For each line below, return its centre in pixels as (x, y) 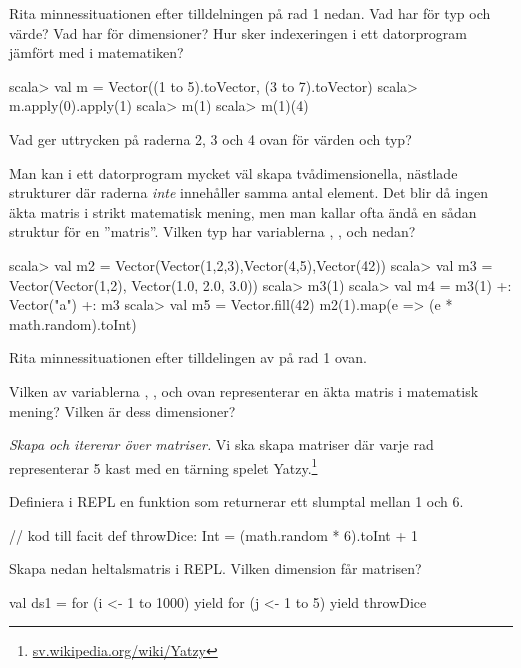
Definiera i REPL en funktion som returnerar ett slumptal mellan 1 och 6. (236, 500)
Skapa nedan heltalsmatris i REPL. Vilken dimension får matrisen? (215, 568)
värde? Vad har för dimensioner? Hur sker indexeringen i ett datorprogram (238, 32)
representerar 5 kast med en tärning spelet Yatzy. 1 (163, 466)
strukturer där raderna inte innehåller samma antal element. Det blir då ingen (248, 192)
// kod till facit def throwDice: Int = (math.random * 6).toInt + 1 (214, 534)
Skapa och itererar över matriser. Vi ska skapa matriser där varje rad (221, 444)
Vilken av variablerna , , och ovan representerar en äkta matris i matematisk (244, 390)
